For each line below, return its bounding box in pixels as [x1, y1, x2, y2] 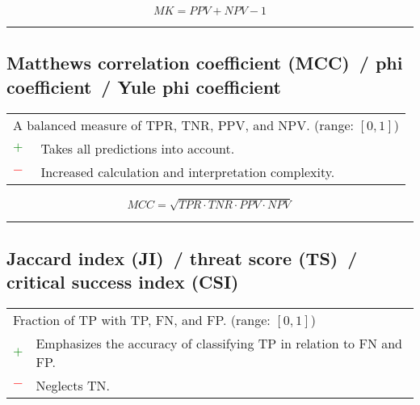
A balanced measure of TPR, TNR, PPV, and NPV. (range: [13, 115, 354, 134]
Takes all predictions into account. [40, 138, 235, 158]
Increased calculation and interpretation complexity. [40, 162, 335, 181]
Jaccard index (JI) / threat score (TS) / [6, 245, 358, 270]
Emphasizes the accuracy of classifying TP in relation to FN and [36, 333, 403, 352]
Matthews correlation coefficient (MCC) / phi [6, 50, 403, 75]
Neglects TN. [36, 375, 111, 394]
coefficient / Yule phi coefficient [6, 74, 281, 99]
